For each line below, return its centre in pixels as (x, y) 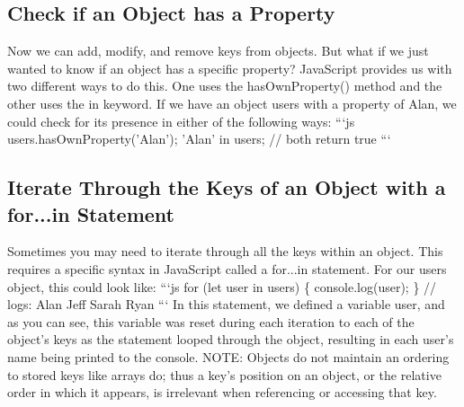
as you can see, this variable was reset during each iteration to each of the (211, 321)
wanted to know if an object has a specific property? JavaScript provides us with (230, 68)
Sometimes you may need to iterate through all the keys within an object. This (225, 251)
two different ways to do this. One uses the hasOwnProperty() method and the (225, 86)
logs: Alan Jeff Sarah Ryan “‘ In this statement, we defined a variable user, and (226, 304)
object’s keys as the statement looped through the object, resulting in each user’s (231, 339)
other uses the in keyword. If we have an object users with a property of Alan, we (232, 103)
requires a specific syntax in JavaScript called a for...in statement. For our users (227, 268)
